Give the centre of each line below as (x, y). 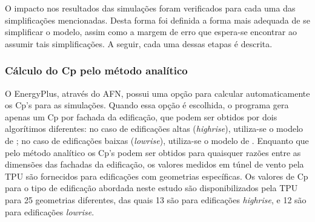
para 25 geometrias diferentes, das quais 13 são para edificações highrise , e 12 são (156, 199)
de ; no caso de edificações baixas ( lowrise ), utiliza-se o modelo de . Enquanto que (157, 140)
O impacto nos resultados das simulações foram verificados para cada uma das (150, 8)
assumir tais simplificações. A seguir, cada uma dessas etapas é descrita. (139, 43)
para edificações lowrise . (50, 211)
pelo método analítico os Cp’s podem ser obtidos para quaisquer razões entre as (153, 152)
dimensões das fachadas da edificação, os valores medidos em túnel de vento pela (154, 164)
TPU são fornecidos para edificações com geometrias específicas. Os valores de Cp (157, 176)
